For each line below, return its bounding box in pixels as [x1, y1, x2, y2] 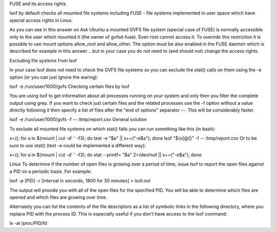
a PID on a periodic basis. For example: [9, 168, 92, 174]
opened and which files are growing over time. [9, 194, 107, 200]
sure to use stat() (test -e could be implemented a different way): [9, 142, 146, 148]
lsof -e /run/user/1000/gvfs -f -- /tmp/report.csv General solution [9, 117, 147, 123]
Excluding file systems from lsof [9, 57, 77, 63]
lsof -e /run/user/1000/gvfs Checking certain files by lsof [9, 83, 130, 89]
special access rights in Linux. [9, 17, 74, 23]
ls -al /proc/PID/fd [9, 220, 48, 226]
